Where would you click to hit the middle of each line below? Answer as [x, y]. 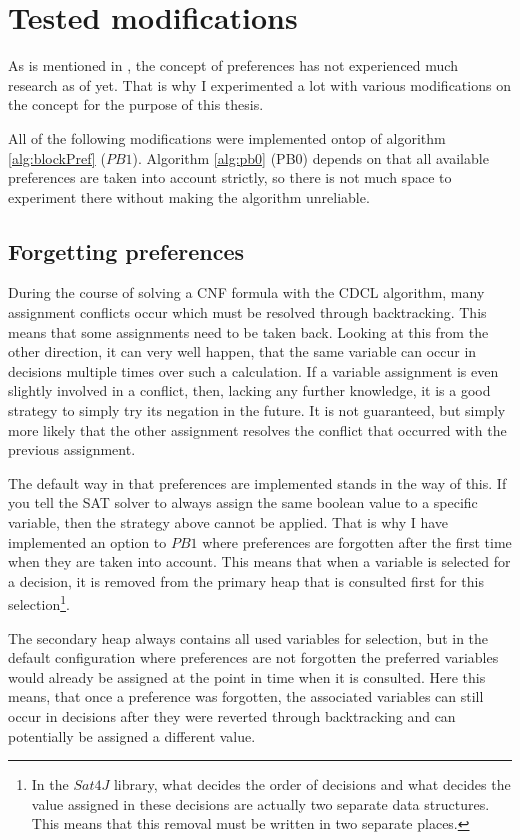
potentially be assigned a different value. [132, 735]
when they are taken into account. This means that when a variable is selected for [259, 561]
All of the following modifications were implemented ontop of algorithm [227, 137]
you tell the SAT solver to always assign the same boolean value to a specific [243, 502]
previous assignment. [72, 449]
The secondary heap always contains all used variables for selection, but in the [248, 637]
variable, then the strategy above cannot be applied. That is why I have [228, 522]
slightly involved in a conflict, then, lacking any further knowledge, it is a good [249, 390]
